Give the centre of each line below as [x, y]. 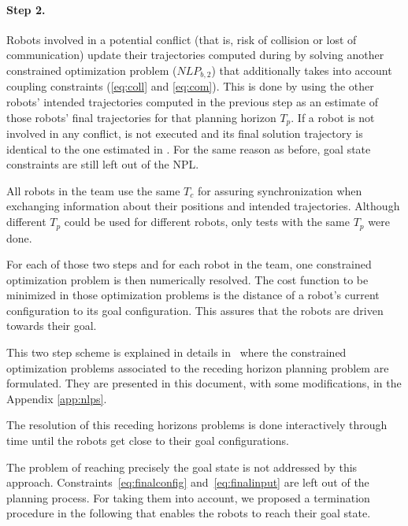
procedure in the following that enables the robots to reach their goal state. [189, 513]
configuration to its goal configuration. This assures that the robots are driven [195, 310]
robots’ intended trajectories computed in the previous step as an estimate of [192, 102]
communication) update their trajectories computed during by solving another [195, 55]
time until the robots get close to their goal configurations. [148, 441]
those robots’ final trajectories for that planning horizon [141, 117]
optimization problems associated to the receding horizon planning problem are [198, 367]
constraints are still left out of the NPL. [103, 164]
